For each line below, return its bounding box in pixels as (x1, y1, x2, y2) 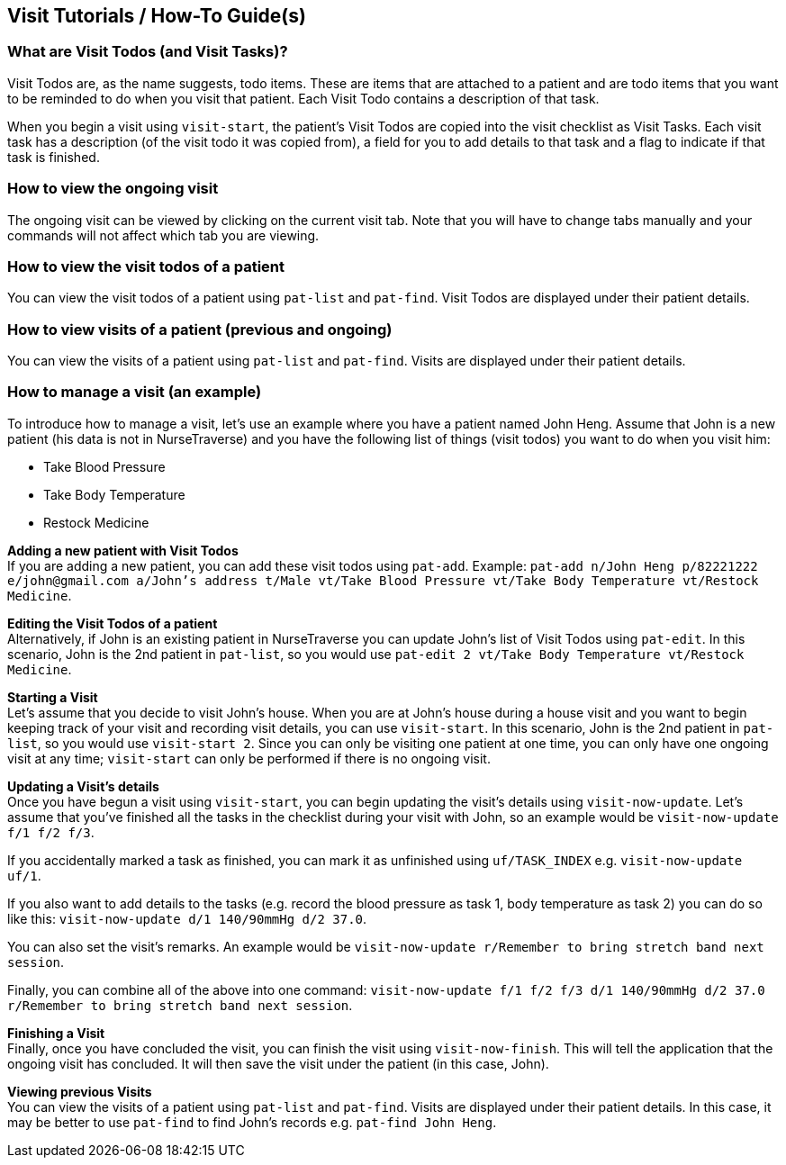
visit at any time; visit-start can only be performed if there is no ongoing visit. (7, 750, 491, 766)
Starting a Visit (7, 689, 98, 705)
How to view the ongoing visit (7, 179, 219, 198)
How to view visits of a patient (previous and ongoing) (7, 320, 393, 339)
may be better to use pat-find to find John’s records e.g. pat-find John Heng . (7, 1114, 497, 1130)
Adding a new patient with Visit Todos (7, 542, 239, 558)
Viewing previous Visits (7, 1083, 152, 1099)
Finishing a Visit (7, 1025, 105, 1041)
